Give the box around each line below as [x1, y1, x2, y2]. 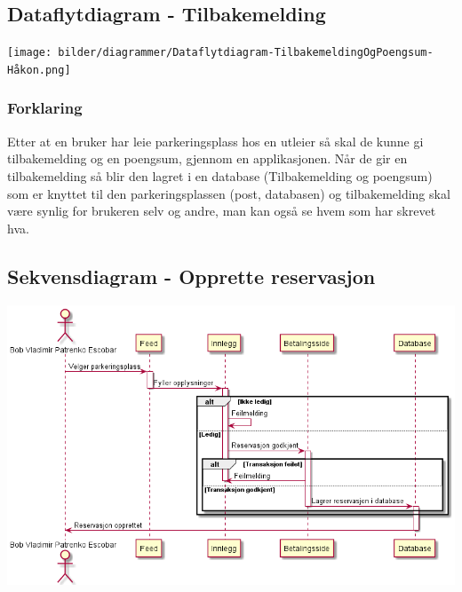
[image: [7, 46, 52, 59]
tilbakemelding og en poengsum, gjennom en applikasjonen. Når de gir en [7, 149, 408, 168]
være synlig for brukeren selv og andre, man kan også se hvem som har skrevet [7, 201, 436, 220]
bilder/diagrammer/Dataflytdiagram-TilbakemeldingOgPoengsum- [58, 46, 434, 59]
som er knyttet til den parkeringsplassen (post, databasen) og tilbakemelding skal [7, 184, 450, 202]
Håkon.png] [7, 63, 71, 76]
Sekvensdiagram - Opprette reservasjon [7, 262, 376, 289]
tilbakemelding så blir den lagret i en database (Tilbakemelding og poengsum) [7, 166, 433, 185]
